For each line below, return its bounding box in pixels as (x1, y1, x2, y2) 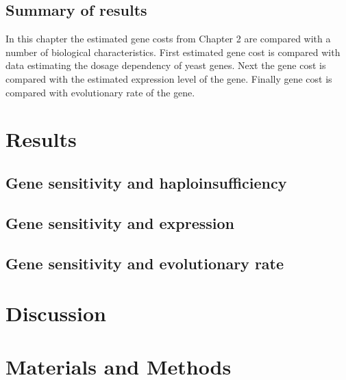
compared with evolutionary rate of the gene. (5, 85, 195, 99)
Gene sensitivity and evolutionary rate (5, 252, 284, 273)
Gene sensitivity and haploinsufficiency (5, 172, 287, 193)
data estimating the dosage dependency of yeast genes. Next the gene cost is (5, 58, 326, 72)
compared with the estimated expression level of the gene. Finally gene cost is (5, 71, 332, 85)
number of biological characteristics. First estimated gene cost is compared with (5, 44, 341, 59)
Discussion (5, 299, 106, 327)
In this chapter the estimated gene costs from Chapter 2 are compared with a (5, 31, 331, 46)
